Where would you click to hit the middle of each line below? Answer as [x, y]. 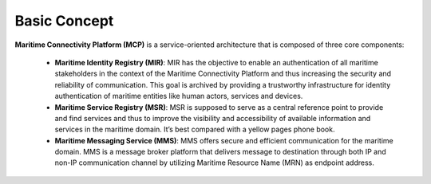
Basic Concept [64, 21]
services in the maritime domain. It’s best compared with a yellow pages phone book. [195, 129]
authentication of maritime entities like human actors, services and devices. [179, 96]
